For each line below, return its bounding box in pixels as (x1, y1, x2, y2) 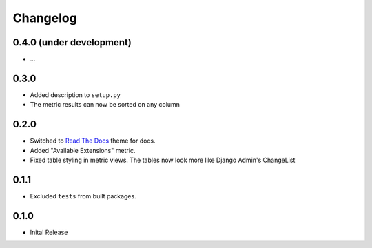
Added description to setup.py (30, 90, 121, 99)
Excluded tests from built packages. (30, 192, 137, 200)
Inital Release (30, 228, 68, 236)
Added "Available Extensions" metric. (30, 146, 136, 154)
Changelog (12, 10, 77, 25)
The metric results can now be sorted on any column (30, 101, 180, 109)
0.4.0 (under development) (12, 37, 132, 48)
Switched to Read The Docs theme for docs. (30, 136, 156, 145)
